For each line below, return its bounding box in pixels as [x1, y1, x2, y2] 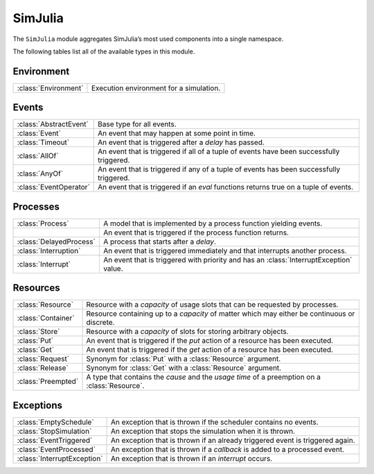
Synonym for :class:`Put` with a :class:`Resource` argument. [86, 354, 281, 364]
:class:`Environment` [17, 83, 84, 93]
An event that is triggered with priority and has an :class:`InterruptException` [103, 255, 353, 264]
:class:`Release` [17, 363, 69, 373]
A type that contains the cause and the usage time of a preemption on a [86, 372, 321, 382]
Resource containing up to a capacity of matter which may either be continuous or [86, 309, 355, 319]
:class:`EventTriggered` [17, 435, 93, 445]
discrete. [86, 318, 115, 328]
